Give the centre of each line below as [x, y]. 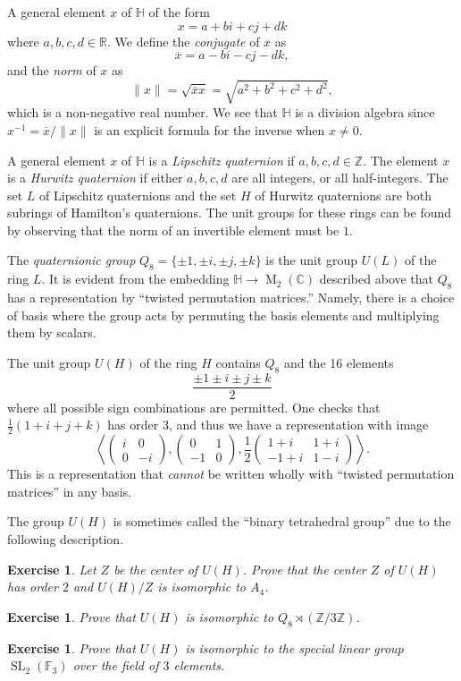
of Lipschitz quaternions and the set [138, 195]
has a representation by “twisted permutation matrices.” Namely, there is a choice [231, 298]
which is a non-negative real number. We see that [142, 112]
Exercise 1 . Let [52, 569]
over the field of [116, 665]
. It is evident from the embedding [135, 279]
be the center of [156, 569]
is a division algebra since [365, 112]
